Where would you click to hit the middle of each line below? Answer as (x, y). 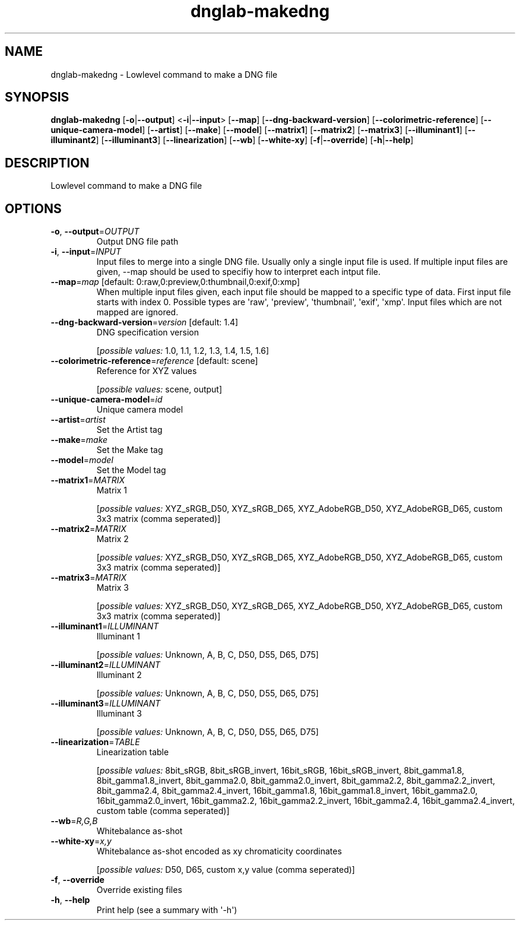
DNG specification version (148, 332)
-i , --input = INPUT (86, 252)
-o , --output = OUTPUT (95, 232)
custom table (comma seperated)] (163, 811)
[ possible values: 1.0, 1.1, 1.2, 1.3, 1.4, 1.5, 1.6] (183, 351)
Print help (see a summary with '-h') (167, 910)
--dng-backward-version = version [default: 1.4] (145, 322)
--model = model (82, 460)
